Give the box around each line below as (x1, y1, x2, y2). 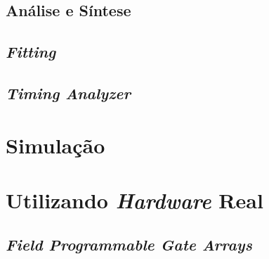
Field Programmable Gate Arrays (6, 234, 252, 255)
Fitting (6, 41, 56, 63)
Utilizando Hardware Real (6, 185, 263, 215)
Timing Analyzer (6, 82, 131, 103)
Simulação (6, 130, 105, 159)
